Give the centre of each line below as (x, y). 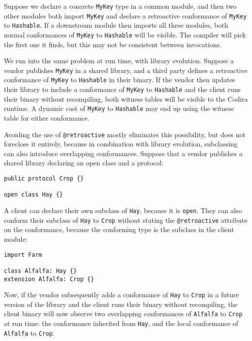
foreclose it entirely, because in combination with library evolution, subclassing (121, 144)
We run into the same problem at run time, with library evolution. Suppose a (119, 61)
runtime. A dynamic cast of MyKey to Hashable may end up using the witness (119, 108)
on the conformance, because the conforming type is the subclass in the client (119, 229)
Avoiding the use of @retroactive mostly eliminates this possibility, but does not (125, 134)
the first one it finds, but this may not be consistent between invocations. (113, 44)
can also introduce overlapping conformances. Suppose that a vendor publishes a (123, 153)
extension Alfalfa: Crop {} (49, 279)
